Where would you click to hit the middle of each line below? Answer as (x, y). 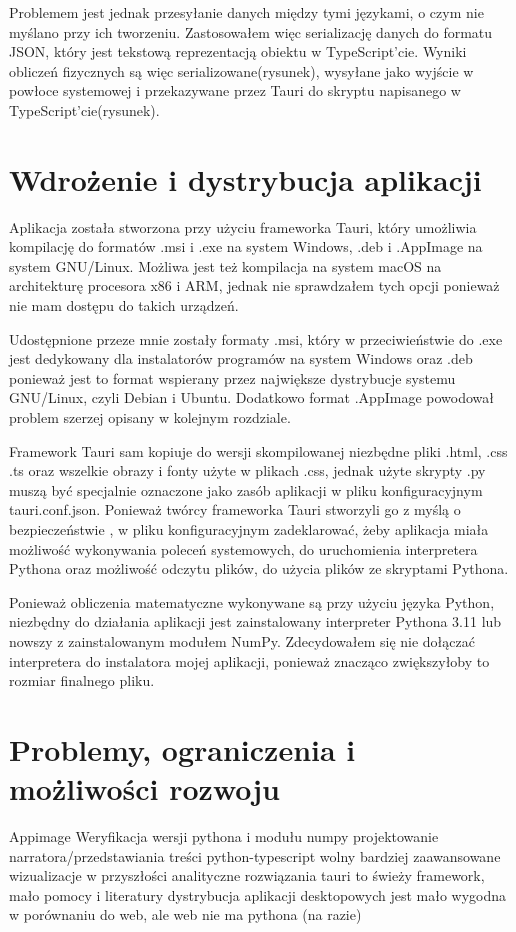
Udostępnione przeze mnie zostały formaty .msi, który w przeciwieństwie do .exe (256, 338)
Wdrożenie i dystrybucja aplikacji (245, 178)
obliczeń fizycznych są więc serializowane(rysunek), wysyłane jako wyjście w (241, 70)
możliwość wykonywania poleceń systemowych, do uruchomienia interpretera (243, 548)
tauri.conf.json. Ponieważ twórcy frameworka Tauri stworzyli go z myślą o (235, 509)
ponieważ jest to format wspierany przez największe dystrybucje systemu (232, 377)
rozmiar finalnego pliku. (82, 680)
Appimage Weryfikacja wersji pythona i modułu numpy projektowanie (224, 836)
